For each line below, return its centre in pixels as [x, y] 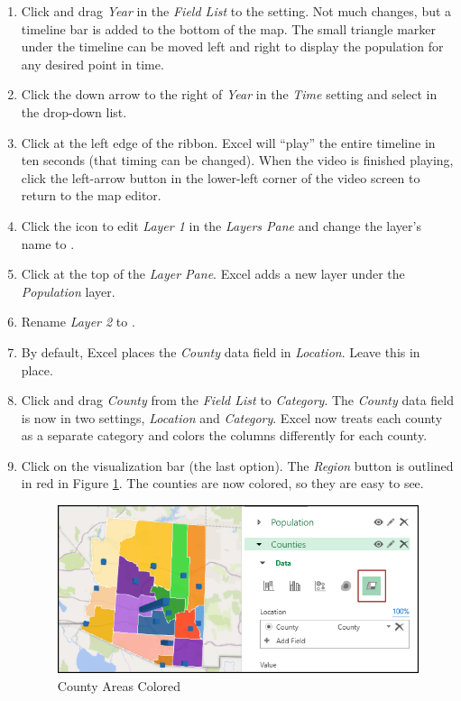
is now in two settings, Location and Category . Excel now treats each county [232, 417]
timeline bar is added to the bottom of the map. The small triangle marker [228, 28]
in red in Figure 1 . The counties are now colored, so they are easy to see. [222, 483]
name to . [48, 243]
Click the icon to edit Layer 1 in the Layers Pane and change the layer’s [221, 225]
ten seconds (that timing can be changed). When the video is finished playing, [237, 160]
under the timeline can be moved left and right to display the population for [232, 46]
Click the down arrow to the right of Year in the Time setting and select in [229, 94]
